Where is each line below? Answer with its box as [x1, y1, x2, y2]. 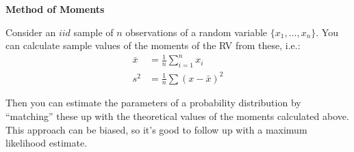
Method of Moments [5, 2, 105, 16]
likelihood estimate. [5, 136, 88, 150]
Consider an [5, 25, 56, 39]
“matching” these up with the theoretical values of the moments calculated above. [5, 109, 349, 123]
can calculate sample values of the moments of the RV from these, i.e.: [5, 38, 301, 52]
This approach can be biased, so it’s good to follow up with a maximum [5, 122, 307, 136]
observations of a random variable [125, 25, 268, 39]
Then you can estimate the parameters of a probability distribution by [5, 95, 301, 110]
